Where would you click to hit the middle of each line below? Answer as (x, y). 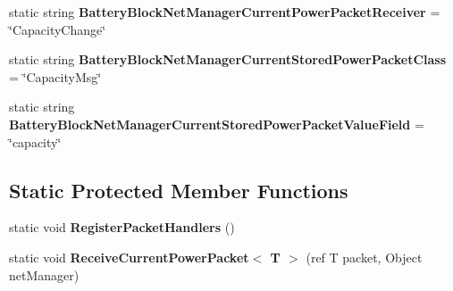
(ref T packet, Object (364, 257)
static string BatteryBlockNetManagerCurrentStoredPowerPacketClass (228, 59)
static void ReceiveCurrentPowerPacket (129, 257)
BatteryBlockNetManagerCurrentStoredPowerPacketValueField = (217, 124)
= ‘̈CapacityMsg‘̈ (55, 76)
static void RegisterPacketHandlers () (122, 227)
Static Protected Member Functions (179, 190)
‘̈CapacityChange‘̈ (58, 29)
